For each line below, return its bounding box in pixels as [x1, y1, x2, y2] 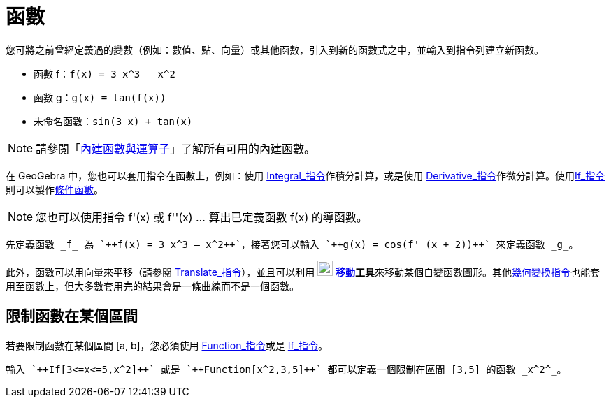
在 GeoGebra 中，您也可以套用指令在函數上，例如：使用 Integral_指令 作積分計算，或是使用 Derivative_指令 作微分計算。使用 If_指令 [6, 169, 605, 182]
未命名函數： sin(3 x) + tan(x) [34, 115, 193, 127]
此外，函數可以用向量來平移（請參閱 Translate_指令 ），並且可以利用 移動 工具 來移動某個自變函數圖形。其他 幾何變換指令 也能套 [6, 265, 601, 278]
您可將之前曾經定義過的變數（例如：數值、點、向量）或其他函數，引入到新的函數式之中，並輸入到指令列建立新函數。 [6, 43, 544, 56]
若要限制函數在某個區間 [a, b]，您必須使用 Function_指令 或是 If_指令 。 [6, 339, 328, 351]
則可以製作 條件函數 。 [6, 183, 103, 196]
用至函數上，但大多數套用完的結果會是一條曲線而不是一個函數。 [6, 279, 299, 292]
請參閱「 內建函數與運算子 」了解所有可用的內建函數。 [36, 141, 316, 156]
